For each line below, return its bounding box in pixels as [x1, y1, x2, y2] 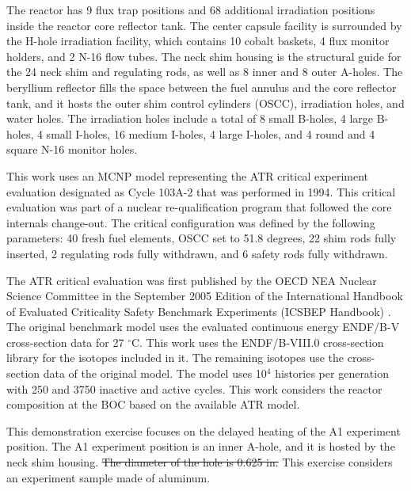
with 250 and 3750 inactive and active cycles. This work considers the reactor [6, 380, 382, 397]
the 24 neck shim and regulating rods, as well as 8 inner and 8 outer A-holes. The [6, 63, 403, 80]
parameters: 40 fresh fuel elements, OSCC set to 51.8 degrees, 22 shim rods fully [6, 230, 397, 246]
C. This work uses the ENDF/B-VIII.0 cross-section [131, 333, 384, 350]
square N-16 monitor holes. [6, 141, 138, 158]
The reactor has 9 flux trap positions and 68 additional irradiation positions [6, 2, 375, 17]
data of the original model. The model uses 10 [43, 365, 267, 382]
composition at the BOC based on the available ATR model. [6, 396, 300, 413]
